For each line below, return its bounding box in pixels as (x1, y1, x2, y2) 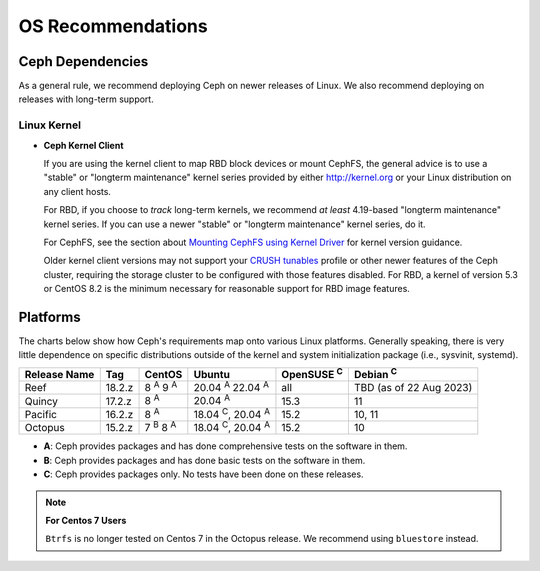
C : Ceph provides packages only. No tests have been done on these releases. (43, 468, 364, 480)
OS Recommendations (18, 15, 209, 37)
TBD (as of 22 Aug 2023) (353, 381, 473, 395)
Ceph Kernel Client (43, 139, 124, 151)
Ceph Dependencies (18, 53, 149, 70)
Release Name (24, 367, 95, 381)
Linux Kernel (18, 118, 82, 132)
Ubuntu (193, 367, 230, 381)
